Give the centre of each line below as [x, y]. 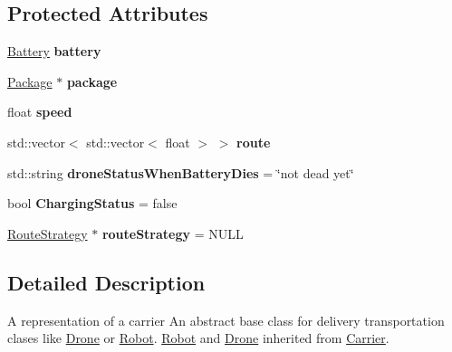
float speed [40, 112]
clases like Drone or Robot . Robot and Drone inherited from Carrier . [198, 338]
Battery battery [54, 51]
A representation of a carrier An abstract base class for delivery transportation [226, 320]
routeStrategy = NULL [173, 233]
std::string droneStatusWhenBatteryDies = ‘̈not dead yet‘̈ [181, 172]
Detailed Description [106, 282]
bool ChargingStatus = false [92, 203]
